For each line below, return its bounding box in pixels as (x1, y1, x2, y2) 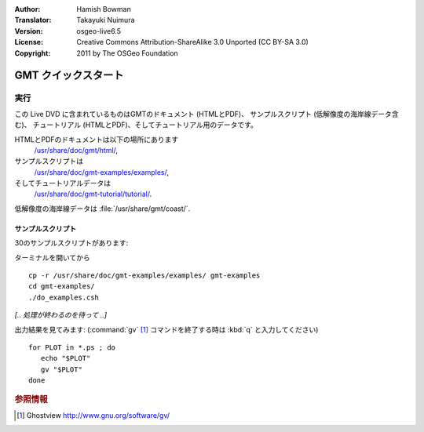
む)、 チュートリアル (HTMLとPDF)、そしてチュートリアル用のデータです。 (14, 120, 258, 129)
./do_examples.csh (28, 292, 100, 302)
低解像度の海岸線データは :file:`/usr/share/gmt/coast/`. (14, 204, 191, 213)
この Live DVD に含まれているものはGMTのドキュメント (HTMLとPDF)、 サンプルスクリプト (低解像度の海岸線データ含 (14, 109, 400, 118)
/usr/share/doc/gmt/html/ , (34, 145, 118, 154)
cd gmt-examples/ (28, 282, 95, 291)
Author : (14, 5, 41, 13)
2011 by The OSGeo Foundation (76, 48, 178, 58)
